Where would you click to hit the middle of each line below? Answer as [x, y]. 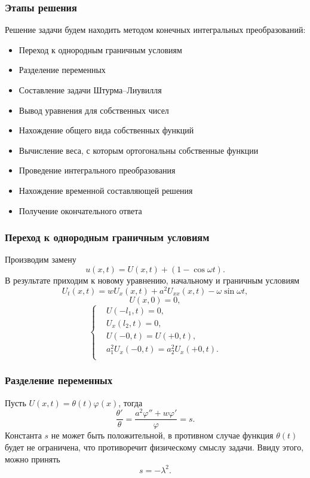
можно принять [33, 459]
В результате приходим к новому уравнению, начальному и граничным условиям [152, 280]
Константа [23, 435]
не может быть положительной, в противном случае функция [162, 435]
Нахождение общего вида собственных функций [106, 130]
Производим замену [41, 259]
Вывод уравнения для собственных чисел [94, 110]
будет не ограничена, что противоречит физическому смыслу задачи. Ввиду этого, [154, 447]
